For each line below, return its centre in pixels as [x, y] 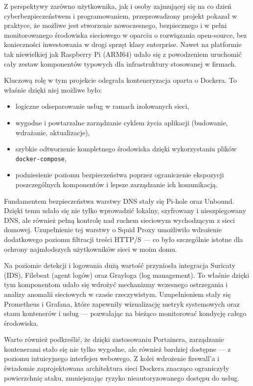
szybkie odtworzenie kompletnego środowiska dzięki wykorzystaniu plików [126, 149]
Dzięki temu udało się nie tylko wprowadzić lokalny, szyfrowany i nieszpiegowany [125, 210]
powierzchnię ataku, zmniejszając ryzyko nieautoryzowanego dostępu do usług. [122, 377]
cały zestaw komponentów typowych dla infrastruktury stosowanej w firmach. [120, 63]
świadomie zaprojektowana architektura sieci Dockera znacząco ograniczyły [117, 368]
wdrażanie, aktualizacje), [53, 132]
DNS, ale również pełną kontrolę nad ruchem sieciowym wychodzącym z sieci [119, 220]
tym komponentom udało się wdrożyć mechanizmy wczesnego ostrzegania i [116, 284]
